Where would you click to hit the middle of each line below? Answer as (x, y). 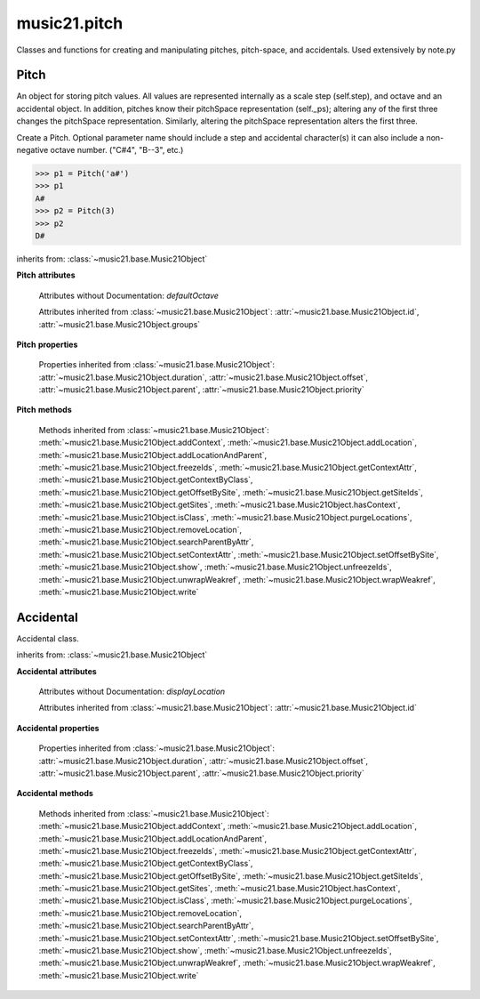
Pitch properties (47, 344)
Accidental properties (58, 728)
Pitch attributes (46, 275)
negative (32, 150)
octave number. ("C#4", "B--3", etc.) (117, 150)
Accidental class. (48, 638)
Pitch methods (44, 410)
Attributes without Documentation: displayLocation (132, 691)
